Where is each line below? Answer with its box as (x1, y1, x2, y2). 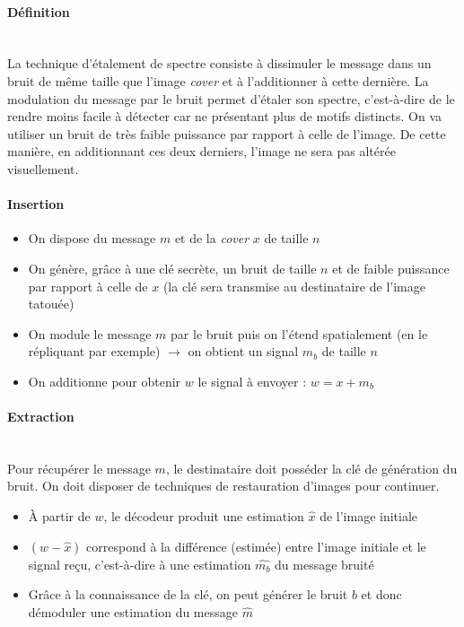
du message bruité (275, 554, 374, 573)
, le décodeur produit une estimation (103, 507, 304, 526)
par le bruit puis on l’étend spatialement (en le (171, 324, 428, 343)
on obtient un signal (188, 342, 299, 361)
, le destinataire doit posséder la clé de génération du (165, 458, 458, 477)
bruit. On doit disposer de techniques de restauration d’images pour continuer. (7, 476, 440, 495)
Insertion (7, 195, 65, 213)
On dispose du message (28, 229, 156, 248)
